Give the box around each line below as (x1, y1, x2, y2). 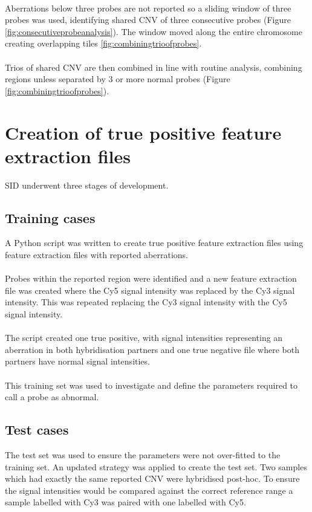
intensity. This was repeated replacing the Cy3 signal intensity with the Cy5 (5, 296, 287, 308)
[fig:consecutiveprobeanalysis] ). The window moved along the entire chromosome (5, 25, 302, 37)
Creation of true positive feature (5, 120, 282, 144)
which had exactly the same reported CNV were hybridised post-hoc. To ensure (5, 472, 300, 485)
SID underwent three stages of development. (5, 178, 169, 191)
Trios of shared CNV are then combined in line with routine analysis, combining (5, 60, 302, 73)
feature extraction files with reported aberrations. (5, 248, 188, 261)
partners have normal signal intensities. (5, 355, 150, 368)
